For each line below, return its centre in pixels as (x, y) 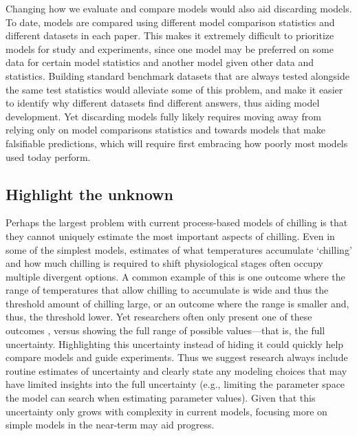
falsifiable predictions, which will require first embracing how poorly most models (177, 143)
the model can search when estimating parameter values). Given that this (161, 398)
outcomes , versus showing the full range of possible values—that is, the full (165, 330)
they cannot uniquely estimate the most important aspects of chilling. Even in (170, 236)
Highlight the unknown (89, 194)
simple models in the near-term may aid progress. (110, 425)
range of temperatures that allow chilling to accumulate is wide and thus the (167, 290)
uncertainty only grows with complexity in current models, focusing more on (166, 411)
